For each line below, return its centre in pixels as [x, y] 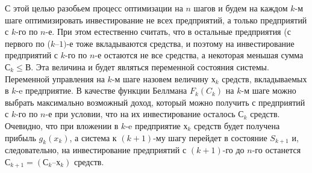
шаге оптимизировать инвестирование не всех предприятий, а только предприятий [156, 20]
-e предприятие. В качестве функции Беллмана [101, 90]
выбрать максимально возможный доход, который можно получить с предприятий [155, 102]
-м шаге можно [269, 90]
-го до [233, 150]
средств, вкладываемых [264, 78]
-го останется [276, 150]
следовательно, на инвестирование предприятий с [96, 150]
